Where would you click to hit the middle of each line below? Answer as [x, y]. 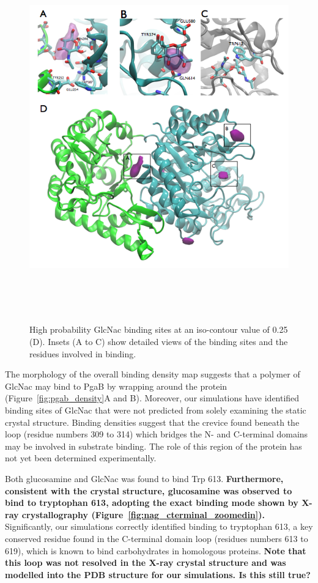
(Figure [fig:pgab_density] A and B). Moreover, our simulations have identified [152, 398]
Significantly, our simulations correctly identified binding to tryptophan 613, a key [159, 526]
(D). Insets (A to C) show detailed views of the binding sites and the [159, 342]
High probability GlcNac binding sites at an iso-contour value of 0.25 [159, 329]
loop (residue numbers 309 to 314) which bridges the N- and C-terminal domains [157, 434]
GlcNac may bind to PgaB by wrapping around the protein [116, 386]
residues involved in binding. [83, 353]
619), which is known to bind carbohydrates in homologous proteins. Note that [156, 550]
